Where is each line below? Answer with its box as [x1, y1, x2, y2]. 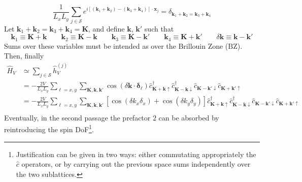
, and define [88, 23, 125, 34]
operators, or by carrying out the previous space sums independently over [21, 159, 251, 169]
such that [144, 23, 174, 34]
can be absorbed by [158, 112, 219, 123]
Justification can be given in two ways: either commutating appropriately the [16, 148, 256, 159]
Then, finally [4, 50, 44, 61]
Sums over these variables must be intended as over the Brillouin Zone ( [4, 40, 228, 51]
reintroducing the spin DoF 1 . [4, 123, 94, 134]
